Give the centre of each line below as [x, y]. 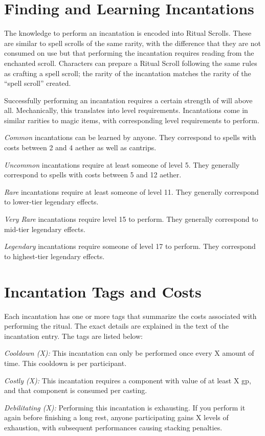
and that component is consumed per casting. [76, 390]
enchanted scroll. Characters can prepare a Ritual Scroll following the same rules [131, 63]
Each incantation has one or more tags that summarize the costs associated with [130, 316]
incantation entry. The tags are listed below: [73, 336]
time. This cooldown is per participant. [65, 363]
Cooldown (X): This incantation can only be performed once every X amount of [129, 353]
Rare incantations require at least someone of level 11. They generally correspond [131, 191]
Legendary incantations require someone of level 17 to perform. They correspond [130, 246]
